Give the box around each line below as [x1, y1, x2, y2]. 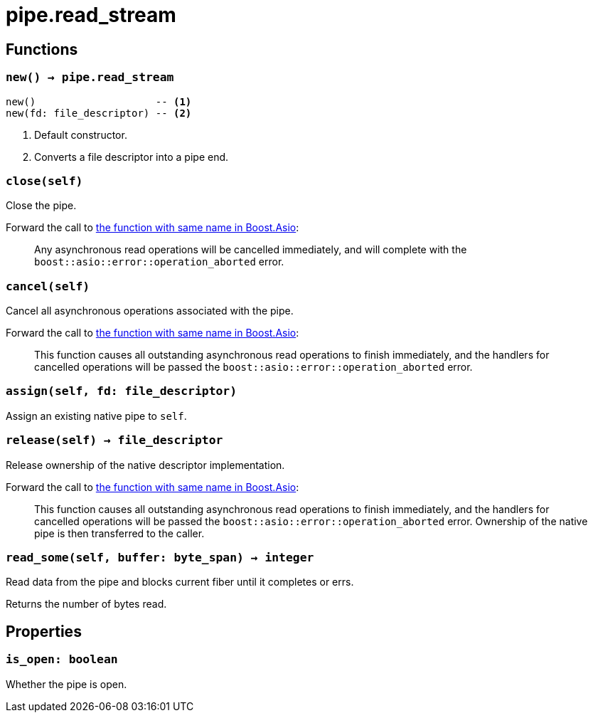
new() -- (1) [6, 95, 192, 107]
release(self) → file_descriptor [6, 433, 223, 448]
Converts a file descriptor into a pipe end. [34, 150, 229, 163]
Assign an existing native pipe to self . [6, 409, 187, 422]
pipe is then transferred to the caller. [34, 527, 205, 539]
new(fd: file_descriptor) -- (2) [6, 107, 192, 119]
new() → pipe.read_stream [6, 70, 174, 85]
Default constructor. [34, 128, 127, 141]
